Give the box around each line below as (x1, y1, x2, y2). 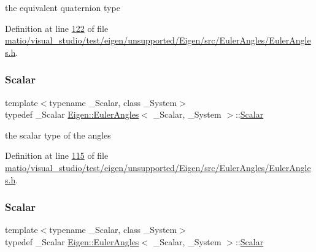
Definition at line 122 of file (5, 21, 109, 34)
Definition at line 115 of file (5, 149, 109, 162)
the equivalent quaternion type (5, 1, 120, 13)
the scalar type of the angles (5, 128, 111, 141)
